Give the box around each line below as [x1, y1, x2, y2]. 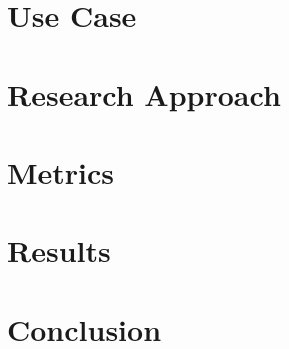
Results [7, 230, 111, 271]
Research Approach [7, 73, 281, 114]
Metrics [7, 151, 115, 192]
